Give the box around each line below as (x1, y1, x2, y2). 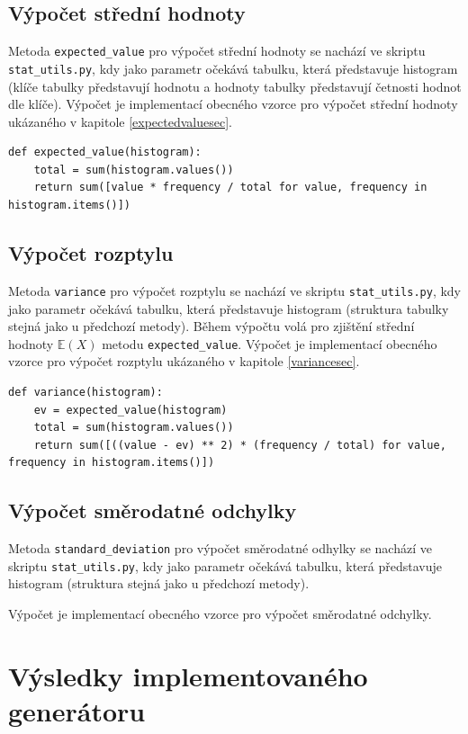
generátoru (8, 693, 146, 730)
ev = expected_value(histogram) (33, 403, 228, 416)
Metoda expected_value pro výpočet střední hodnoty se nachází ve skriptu (8, 41, 426, 60)
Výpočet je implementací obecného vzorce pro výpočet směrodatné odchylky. (8, 604, 432, 623)
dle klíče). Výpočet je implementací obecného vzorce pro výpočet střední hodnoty (8, 94, 458, 113)
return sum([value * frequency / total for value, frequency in (33, 181, 427, 194)
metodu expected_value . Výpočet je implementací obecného (102, 334, 437, 353)
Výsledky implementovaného (8, 657, 368, 694)
